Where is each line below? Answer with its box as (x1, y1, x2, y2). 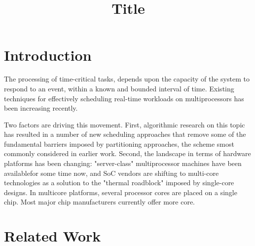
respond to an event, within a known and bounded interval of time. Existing (4, 83, 234, 93)
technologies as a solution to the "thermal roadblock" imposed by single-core (4, 177, 234, 188)
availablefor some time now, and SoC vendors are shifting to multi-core (4, 167, 219, 178)
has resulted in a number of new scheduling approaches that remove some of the (4, 129, 246, 139)
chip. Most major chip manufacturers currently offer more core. (4, 197, 195, 207)
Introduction (4, 45, 92, 65)
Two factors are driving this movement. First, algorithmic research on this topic (4, 119, 245, 129)
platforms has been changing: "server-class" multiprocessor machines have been (4, 158, 242, 168)
